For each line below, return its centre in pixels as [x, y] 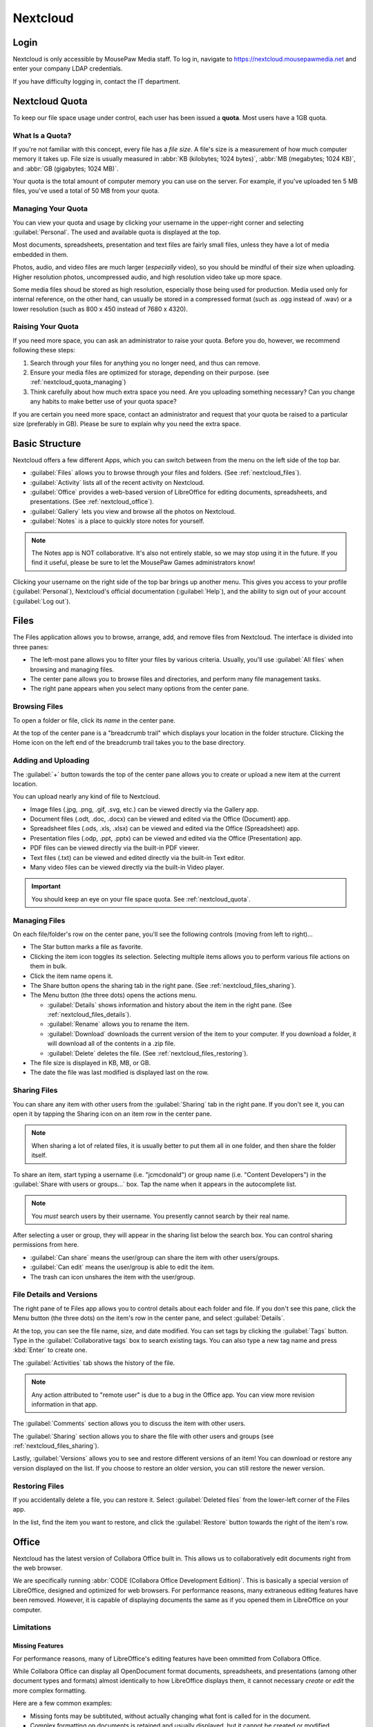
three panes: [31, 647]
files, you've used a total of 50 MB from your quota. [86, 191]
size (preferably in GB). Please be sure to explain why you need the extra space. [127, 423]
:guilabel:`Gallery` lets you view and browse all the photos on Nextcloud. [133, 511]
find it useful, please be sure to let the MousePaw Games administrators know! [143, 562]
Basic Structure [47, 443]
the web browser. [38, 1568]
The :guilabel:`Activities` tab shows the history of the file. [94, 1363]
